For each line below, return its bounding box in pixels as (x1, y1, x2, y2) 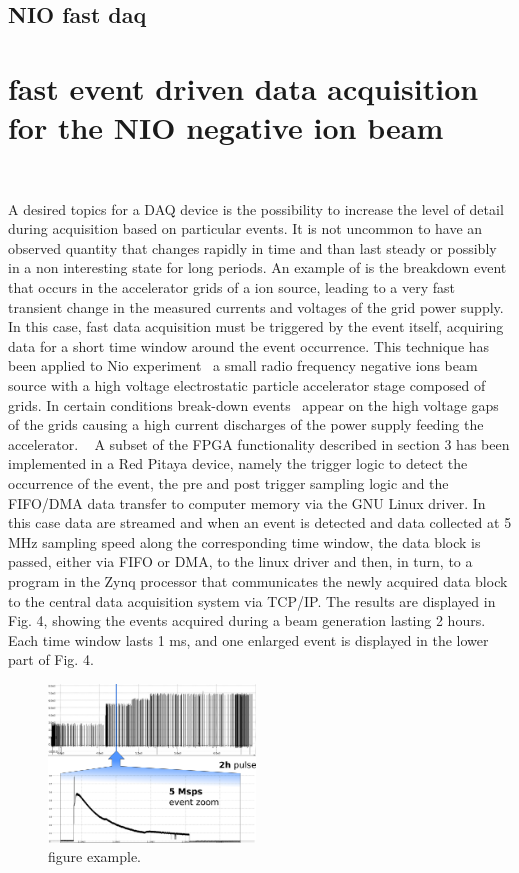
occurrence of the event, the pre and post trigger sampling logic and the (8, 473, 449, 493)
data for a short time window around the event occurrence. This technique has (8, 335, 490, 356)
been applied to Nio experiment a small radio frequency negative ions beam (8, 355, 478, 376)
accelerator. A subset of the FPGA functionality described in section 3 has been (8, 433, 510, 454)
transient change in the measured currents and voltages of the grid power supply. (8, 296, 504, 317)
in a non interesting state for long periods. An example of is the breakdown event (8, 257, 507, 278)
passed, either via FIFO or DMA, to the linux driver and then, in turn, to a (8, 551, 473, 572)
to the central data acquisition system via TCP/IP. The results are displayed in (8, 590, 496, 611)
